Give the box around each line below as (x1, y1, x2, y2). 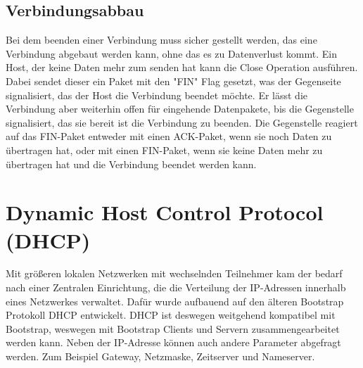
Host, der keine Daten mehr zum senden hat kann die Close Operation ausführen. (6, 60, 358, 75)
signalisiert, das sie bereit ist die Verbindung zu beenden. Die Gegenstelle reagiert (6, 115, 358, 129)
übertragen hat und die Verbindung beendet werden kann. (6, 156, 257, 171)
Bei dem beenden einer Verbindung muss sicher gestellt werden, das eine (6, 32, 317, 47)
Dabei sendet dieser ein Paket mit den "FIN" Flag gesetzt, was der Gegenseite (6, 73, 341, 88)
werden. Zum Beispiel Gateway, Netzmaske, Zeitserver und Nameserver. (6, 349, 315, 364)
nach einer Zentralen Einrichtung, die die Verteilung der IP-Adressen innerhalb (6, 280, 346, 295)
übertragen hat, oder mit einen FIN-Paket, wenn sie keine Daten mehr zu (6, 142, 323, 157)
